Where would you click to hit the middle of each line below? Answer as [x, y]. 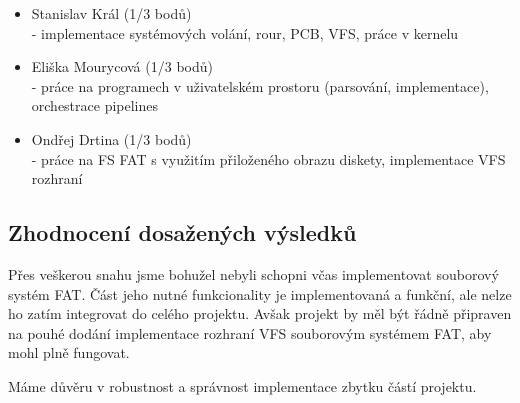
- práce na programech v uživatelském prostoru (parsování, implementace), [260, 85]
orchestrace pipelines [95, 105]
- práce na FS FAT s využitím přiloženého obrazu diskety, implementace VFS [268, 158]
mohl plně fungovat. [69, 352]
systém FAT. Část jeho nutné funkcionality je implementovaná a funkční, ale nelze [260, 293]
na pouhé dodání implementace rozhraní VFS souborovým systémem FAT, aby [250, 332]
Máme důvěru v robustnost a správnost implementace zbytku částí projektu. [242, 385]
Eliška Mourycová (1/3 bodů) [122, 66]
